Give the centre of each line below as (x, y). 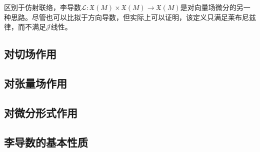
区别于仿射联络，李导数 (42, 7)
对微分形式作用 (41, 112)
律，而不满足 (25, 27)
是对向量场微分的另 (212, 7)
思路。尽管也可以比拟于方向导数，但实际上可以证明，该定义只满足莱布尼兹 (133, 17)
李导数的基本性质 (46, 142)
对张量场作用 (35, 83)
